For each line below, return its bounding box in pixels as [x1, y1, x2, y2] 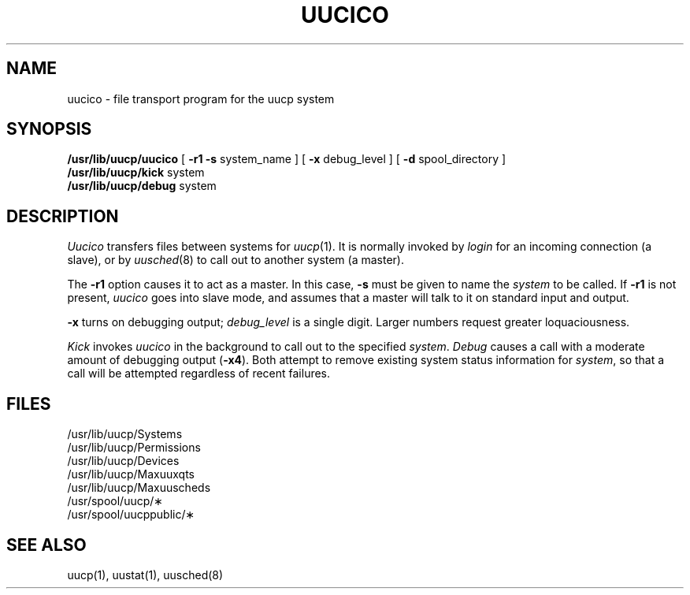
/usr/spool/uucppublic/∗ [67, 508, 195, 522]
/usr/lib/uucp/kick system [67, 165, 205, 180]
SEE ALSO [6, 534, 87, 555]
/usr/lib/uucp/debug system [67, 179, 217, 193]
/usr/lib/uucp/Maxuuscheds [67, 481, 211, 495]
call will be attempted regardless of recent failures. [67, 366, 331, 381]
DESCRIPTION [6, 206, 119, 226]
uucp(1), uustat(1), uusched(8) [67, 567, 224, 582]
